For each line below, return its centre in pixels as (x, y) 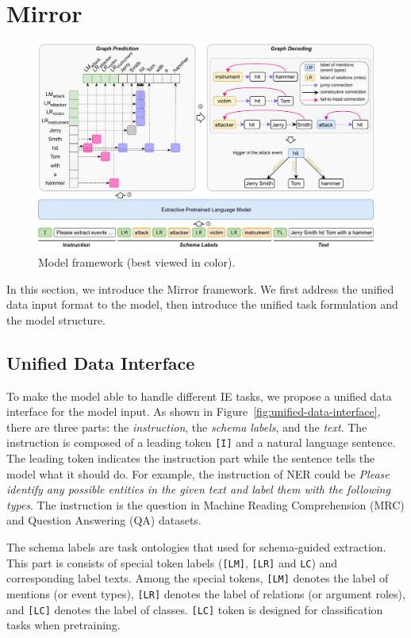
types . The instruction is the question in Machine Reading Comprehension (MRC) (205, 504)
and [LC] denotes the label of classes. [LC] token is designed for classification (195, 609)
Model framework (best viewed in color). (137, 261)
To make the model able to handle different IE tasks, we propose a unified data (199, 396)
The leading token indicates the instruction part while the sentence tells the (191, 458)
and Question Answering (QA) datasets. (104, 520)
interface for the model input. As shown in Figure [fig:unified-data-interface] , (194, 411)
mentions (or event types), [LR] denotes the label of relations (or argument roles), (206, 593)
